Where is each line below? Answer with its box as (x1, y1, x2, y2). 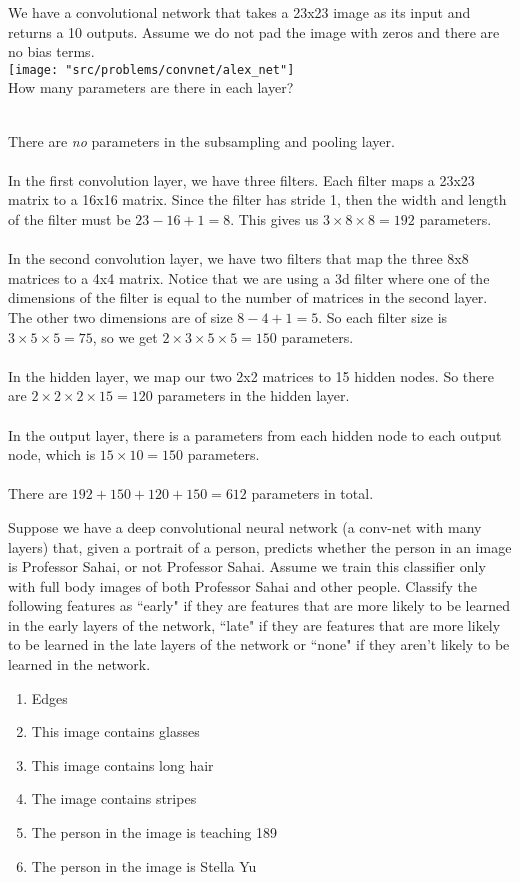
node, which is (8, 444, 96, 465)
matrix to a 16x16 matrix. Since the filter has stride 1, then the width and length (8, 189, 507, 210)
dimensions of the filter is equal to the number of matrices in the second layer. (8, 287, 488, 308)
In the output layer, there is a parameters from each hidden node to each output (8, 424, 502, 445)
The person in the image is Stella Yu (31, 855, 257, 876)
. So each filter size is (318, 306, 448, 327)
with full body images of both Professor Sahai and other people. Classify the (8, 575, 477, 596)
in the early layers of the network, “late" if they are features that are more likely (8, 614, 501, 635)
